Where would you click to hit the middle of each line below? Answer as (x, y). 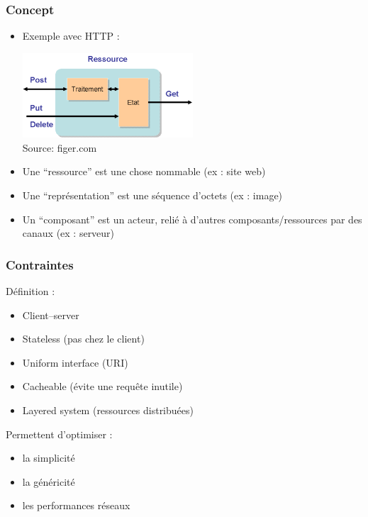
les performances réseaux (76, 505)
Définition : (30, 291)
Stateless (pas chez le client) (83, 339)
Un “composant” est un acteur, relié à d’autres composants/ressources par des (192, 219)
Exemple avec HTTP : (71, 36)
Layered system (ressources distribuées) (108, 410)
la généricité (49, 481)
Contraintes (40, 264)
